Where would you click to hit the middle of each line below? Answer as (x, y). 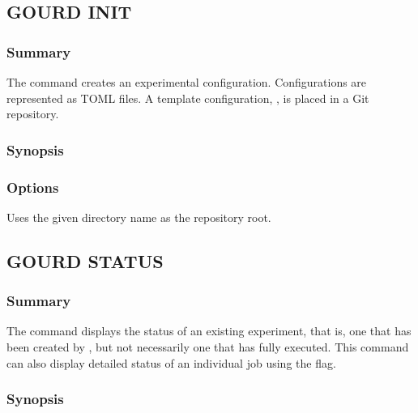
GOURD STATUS (85, 260)
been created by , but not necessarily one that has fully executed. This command (208, 347)
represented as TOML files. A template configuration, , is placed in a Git (188, 98)
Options (33, 187)
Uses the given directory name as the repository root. (139, 217)
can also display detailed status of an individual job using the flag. (171, 362)
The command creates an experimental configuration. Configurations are (187, 82)
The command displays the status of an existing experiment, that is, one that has (209, 331)
